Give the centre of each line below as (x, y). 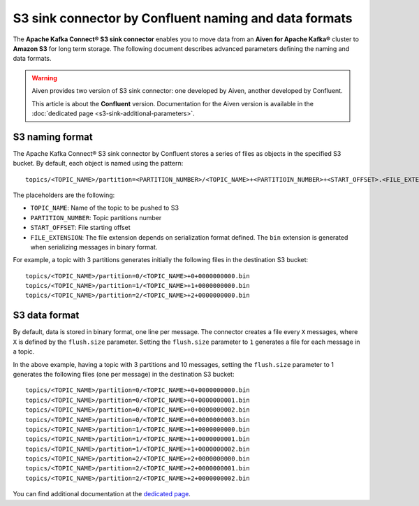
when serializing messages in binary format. (94, 247)
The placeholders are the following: (64, 195)
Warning (44, 78)
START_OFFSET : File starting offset (80, 228)
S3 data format (46, 316)
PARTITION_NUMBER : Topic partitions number (96, 217)
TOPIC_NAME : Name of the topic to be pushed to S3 (105, 208)
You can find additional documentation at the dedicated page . (102, 494)
